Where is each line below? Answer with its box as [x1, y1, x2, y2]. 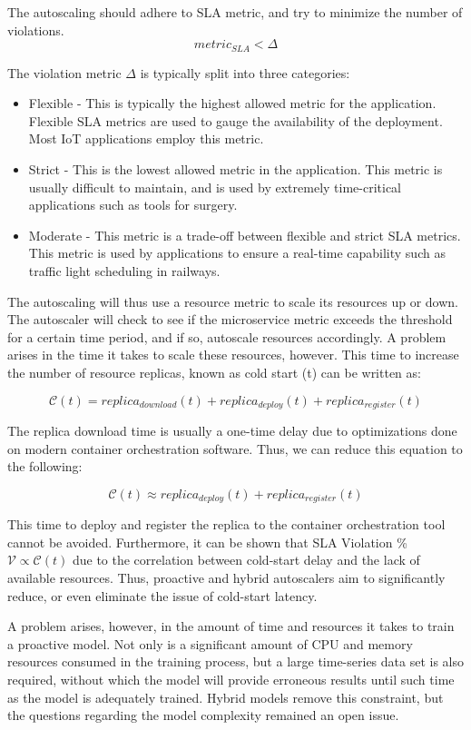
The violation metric [7, 63, 122, 82]
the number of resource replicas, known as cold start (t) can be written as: [7, 362, 421, 381]
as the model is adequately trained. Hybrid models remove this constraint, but [7, 687, 444, 706]
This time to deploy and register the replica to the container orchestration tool [7, 515, 446, 534]
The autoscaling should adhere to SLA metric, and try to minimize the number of [7, 3, 463, 21]
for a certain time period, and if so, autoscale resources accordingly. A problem [7, 327, 446, 346]
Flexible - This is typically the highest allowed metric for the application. [28, 94, 437, 113]
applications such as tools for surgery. [28, 195, 238, 214]
